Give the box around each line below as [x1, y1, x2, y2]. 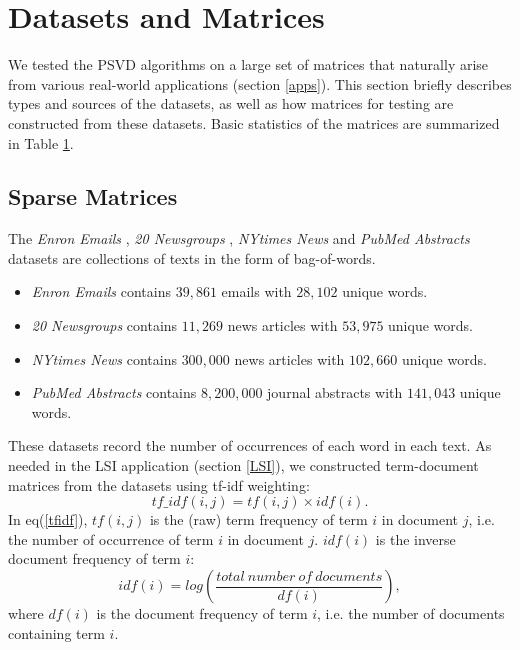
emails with [221, 281, 292, 302]
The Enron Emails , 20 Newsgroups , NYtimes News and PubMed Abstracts [8, 228, 470, 249]
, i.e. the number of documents [317, 603, 505, 624]
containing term [8, 622, 105, 643]
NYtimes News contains [31, 348, 177, 369]
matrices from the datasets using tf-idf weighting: [8, 474, 310, 495]
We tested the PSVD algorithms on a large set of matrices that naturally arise [8, 54, 489, 75]
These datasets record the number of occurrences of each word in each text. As [8, 435, 492, 456]
